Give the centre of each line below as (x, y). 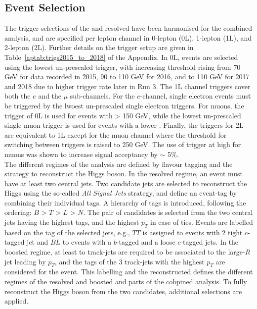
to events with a (87, 242)
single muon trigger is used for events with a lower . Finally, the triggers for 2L (124, 125)
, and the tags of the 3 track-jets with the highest (129, 261)
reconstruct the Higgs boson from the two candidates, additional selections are (123, 291)
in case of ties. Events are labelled (202, 222)
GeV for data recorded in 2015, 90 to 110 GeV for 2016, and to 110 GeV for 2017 (127, 77)
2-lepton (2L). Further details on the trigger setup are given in (99, 47)
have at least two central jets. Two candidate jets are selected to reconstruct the (126, 183)
